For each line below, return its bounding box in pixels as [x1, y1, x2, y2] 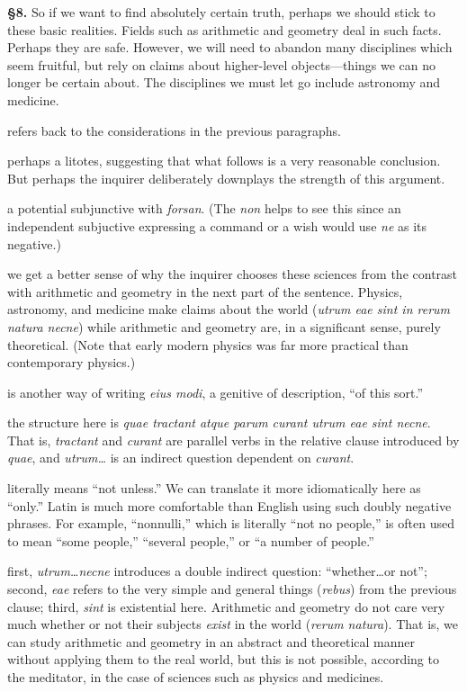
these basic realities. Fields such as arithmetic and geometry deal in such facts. [7, 20, 442, 39]
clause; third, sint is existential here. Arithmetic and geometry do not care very [7, 597, 445, 616]
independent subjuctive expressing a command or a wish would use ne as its [7, 216, 427, 235]
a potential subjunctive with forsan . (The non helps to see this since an [7, 199, 401, 218]
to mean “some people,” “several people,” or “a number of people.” [7, 531, 374, 550]
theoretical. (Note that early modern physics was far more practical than [7, 335, 409, 354]
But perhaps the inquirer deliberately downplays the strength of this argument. [7, 168, 445, 187]
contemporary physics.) [7, 353, 136, 372]
